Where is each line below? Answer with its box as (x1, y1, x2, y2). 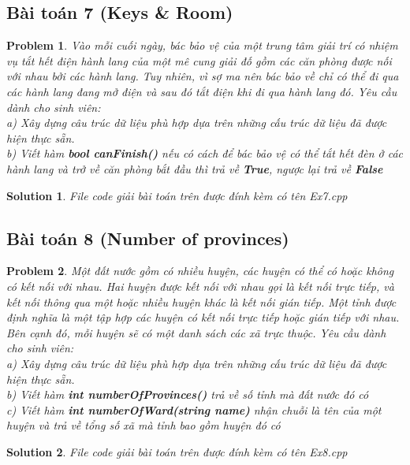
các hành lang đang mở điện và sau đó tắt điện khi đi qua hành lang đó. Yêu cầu (6, 83, 397, 99)
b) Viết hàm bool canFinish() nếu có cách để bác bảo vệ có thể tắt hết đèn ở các (6, 145, 404, 162)
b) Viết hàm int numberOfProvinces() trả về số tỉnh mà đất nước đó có (6, 386, 369, 403)
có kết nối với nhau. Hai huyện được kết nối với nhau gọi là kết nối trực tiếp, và (6, 277, 394, 294)
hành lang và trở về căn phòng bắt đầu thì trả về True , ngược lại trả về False (6, 160, 383, 177)
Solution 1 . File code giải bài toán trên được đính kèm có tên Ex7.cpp (6, 187, 348, 203)
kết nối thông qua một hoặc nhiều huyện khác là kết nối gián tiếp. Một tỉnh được (6, 293, 397, 310)
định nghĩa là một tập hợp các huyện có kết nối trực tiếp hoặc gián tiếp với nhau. (6, 309, 400, 325)
